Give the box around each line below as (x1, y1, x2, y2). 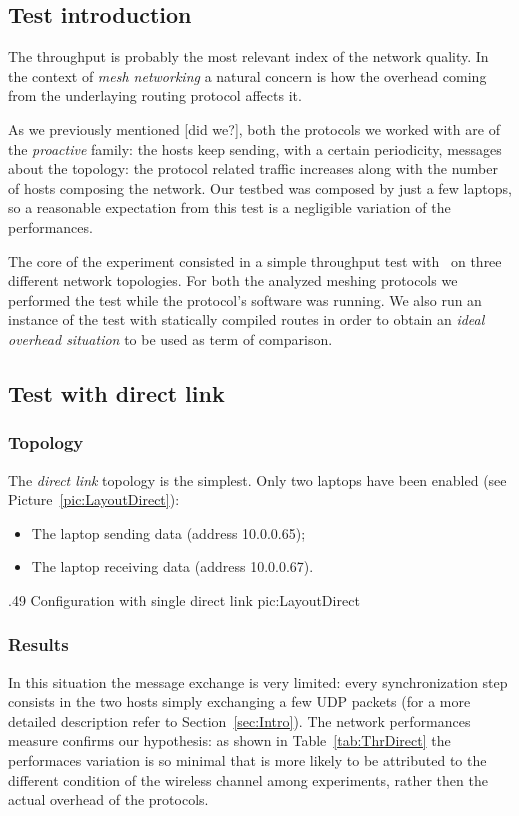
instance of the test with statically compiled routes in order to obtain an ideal (8, 309, 485, 330)
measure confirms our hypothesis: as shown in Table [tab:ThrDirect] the (8, 730, 451, 751)
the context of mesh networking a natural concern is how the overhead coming (8, 65, 487, 86)
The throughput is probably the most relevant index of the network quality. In (8, 46, 489, 67)
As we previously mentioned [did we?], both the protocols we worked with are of (8, 118, 500, 139)
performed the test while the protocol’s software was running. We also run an (8, 289, 482, 310)
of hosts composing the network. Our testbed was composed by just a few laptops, (8, 177, 512, 198)
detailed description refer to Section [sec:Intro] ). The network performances (8, 710, 471, 731)
